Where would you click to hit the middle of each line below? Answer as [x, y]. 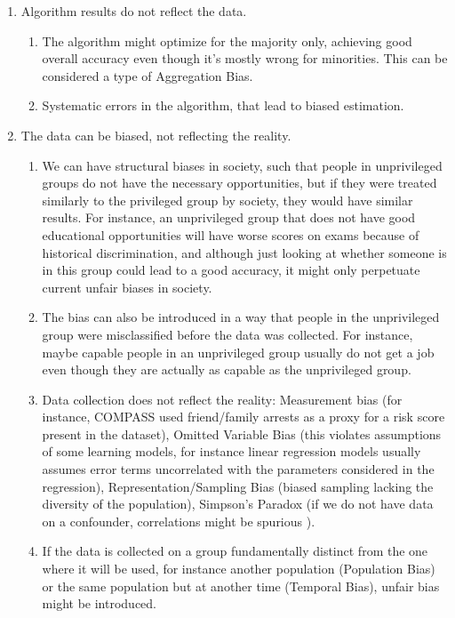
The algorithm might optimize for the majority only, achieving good [227, 40]
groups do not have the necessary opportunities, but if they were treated [239, 183]
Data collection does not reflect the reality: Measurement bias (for [222, 399]
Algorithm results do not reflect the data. [134, 11]
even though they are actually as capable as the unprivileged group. [227, 369]
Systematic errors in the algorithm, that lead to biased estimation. [223, 105]
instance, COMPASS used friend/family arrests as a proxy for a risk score [243, 417]
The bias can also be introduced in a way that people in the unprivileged [241, 317]
